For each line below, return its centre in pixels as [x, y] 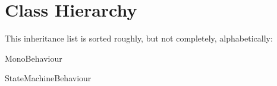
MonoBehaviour [34, 58]
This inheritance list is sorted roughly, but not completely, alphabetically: [139, 38]
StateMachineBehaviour [48, 78]
